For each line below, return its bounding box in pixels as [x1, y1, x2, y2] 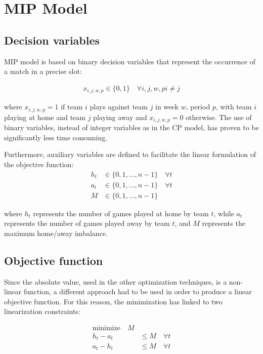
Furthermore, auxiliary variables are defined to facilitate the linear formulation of [4, 149, 256, 160]
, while [213, 208, 234, 218]
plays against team [90, 101, 148, 112]
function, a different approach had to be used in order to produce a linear [23, 286, 252, 297]
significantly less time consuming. [4, 132, 108, 142]
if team [61, 101, 83, 112]
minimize [92, 325, 120, 332]
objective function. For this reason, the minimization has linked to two [4, 296, 223, 306]
